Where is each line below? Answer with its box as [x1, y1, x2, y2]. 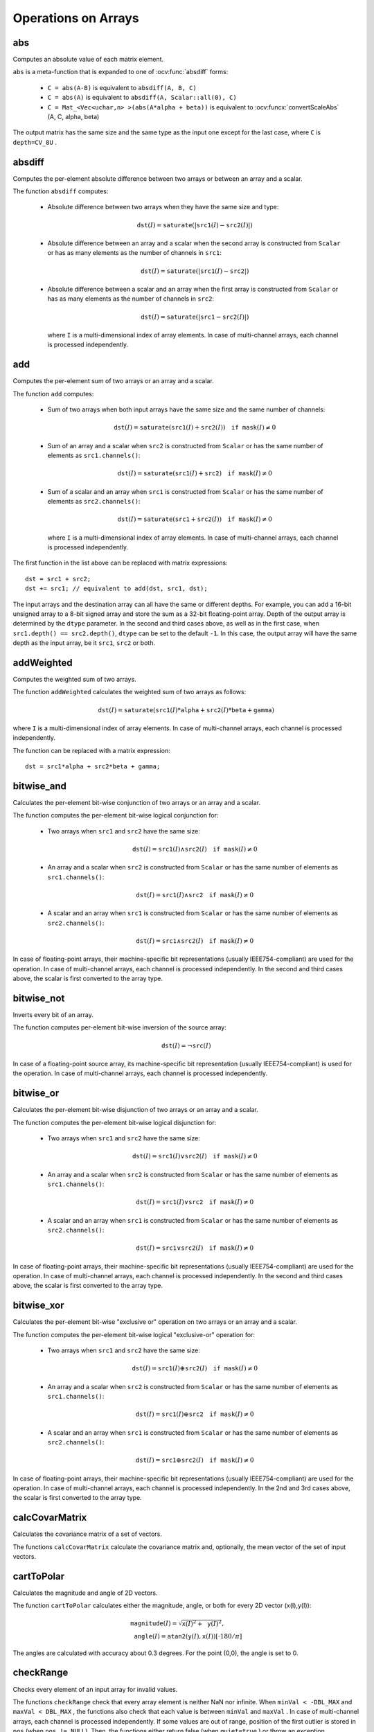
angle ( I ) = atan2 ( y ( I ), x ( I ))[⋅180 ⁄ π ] [134, 1632, 242, 1640]
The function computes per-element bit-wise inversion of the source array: [12, 1023, 226, 1032]
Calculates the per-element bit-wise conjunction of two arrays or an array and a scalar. [12, 799, 261, 807]
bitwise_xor [12, 1300, 65, 1311]
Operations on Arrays [12, 10, 140, 26]
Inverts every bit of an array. [12, 1011, 93, 1019]
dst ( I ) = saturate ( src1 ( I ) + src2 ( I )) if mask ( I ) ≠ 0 [113, 423, 276, 432]
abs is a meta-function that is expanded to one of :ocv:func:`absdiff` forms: [12, 68, 229, 76]
